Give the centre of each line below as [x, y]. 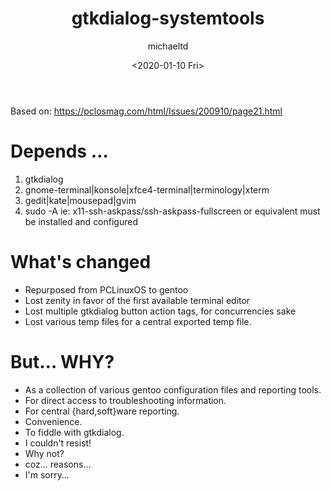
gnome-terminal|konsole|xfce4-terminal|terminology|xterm [147, 189]
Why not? [44, 453]
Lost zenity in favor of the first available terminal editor [137, 300]
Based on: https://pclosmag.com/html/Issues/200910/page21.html [146, 111]
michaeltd [168, 46]
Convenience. [53, 421]
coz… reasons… [58, 464]
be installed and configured [81, 221]
